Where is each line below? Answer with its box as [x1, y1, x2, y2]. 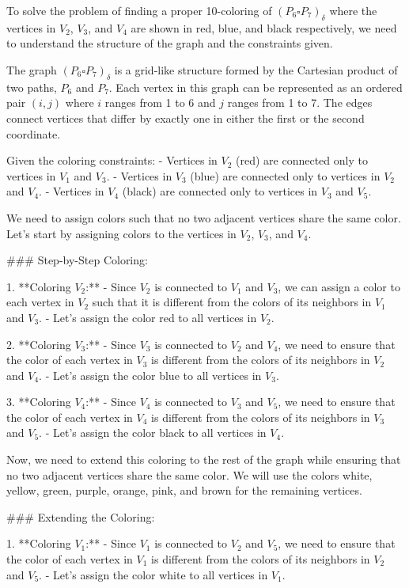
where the [329, 2, 377, 18]
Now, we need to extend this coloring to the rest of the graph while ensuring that [6, 451, 401, 468]
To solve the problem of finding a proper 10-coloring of [6, 2, 272, 18]
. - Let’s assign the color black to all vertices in [39, 424, 267, 441]
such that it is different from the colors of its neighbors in [92, 294, 372, 310]
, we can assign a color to [278, 278, 400, 294]
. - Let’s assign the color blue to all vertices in [39, 366, 262, 383]
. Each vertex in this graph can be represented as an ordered [108, 78, 403, 95]
